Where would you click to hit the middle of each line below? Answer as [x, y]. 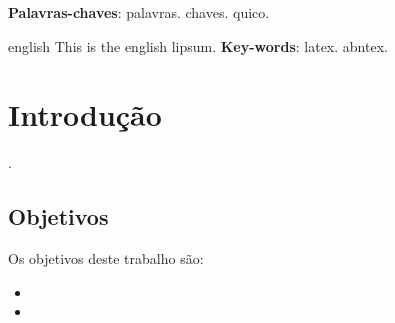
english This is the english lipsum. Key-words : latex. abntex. [198, 45]
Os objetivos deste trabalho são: [106, 258]
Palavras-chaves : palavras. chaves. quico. [139, 12]
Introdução [85, 114]
